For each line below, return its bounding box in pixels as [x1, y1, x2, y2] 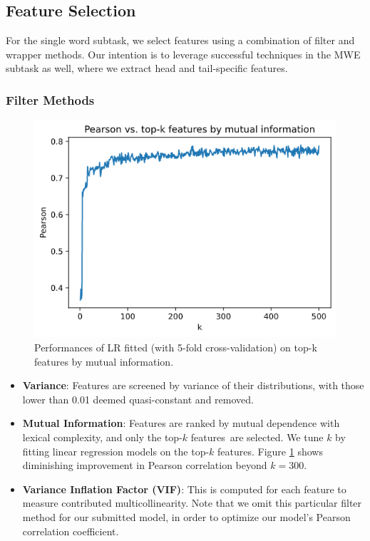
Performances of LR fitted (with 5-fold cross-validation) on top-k [34, 340, 317, 354]
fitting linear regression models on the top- [22, 443, 210, 458]
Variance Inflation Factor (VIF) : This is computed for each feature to [22, 481, 346, 496]
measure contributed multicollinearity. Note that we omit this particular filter [22, 495, 362, 510]
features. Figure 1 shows [217, 443, 323, 458]
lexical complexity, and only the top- [22, 429, 183, 444]
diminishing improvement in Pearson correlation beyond [22, 458, 267, 473]
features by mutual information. [34, 354, 174, 369]
